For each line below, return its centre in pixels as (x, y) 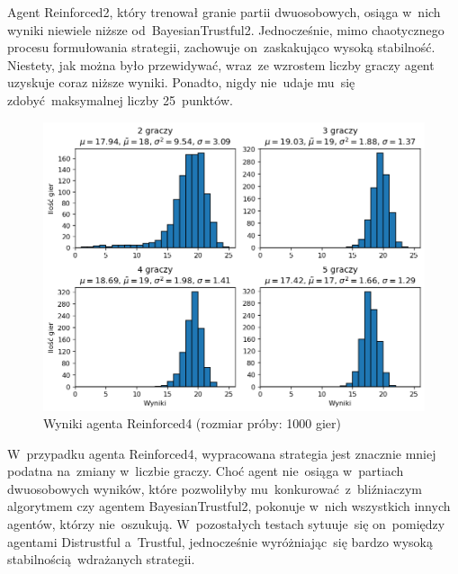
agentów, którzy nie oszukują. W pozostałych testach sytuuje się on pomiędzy (226, 524)
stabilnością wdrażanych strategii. (101, 559)
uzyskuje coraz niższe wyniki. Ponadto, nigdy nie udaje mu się (181, 82)
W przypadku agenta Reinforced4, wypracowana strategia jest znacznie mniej (222, 453)
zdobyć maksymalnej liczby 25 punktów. (120, 99)
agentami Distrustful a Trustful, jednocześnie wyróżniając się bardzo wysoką (220, 541)
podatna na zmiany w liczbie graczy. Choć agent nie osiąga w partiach (206, 471)
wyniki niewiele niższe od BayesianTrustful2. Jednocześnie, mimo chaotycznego (226, 29)
